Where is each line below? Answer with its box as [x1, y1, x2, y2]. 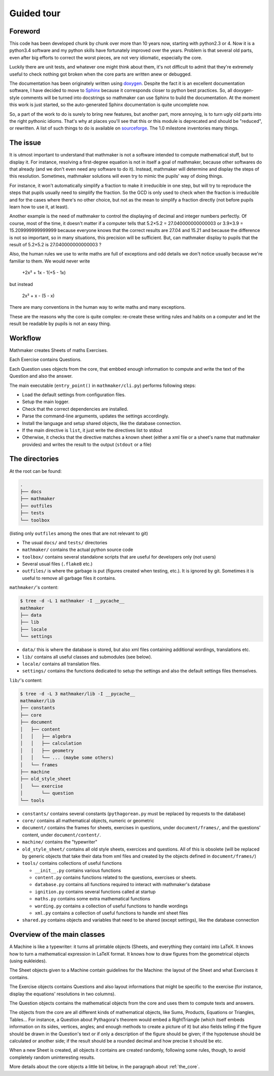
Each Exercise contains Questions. [9, 356, 82, 363]
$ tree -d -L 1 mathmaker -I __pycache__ [20, 598, 125, 604]
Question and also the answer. [9, 373, 73, 379]
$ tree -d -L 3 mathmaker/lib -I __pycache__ [20, 691, 135, 697]
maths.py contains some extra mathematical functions [35, 896, 151, 902]
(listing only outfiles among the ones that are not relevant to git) [9, 530, 148, 536]
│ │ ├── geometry [20, 747, 74, 754]
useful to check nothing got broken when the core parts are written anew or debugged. [9, 71, 192, 77]
